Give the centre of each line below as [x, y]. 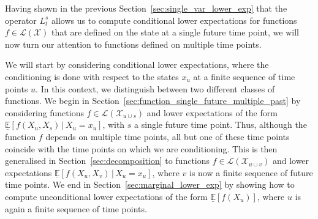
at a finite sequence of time [244, 76]
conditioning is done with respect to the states [92, 76]
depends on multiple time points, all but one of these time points [168, 136]
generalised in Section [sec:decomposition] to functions [108, 161]
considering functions [44, 112]
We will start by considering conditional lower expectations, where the [137, 65]
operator [21, 20]
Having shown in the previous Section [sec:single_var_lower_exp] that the [146, 8]
